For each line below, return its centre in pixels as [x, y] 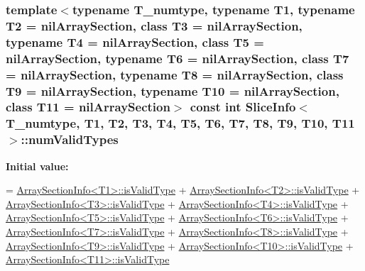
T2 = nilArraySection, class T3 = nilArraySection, [154, 25]
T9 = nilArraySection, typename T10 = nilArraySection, [173, 90]
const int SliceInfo [243, 107]
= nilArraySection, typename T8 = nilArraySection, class [175, 74]
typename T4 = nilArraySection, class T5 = [135, 42]
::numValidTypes [70, 139]
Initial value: [37, 166]
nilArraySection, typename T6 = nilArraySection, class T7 [178, 58]
